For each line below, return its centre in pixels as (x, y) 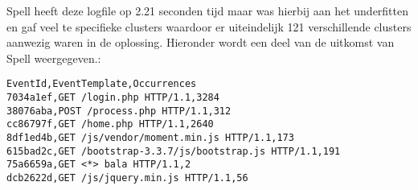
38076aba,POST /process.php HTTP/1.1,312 (119, 111)
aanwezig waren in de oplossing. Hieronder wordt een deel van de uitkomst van (201, 42)
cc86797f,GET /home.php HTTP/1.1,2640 (110, 124)
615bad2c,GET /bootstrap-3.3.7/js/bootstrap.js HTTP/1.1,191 (174, 151)
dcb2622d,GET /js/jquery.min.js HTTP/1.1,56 (127, 178)
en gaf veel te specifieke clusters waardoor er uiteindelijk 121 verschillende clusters (209, 26)
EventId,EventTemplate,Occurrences (102, 84)
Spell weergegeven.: (54, 58)
